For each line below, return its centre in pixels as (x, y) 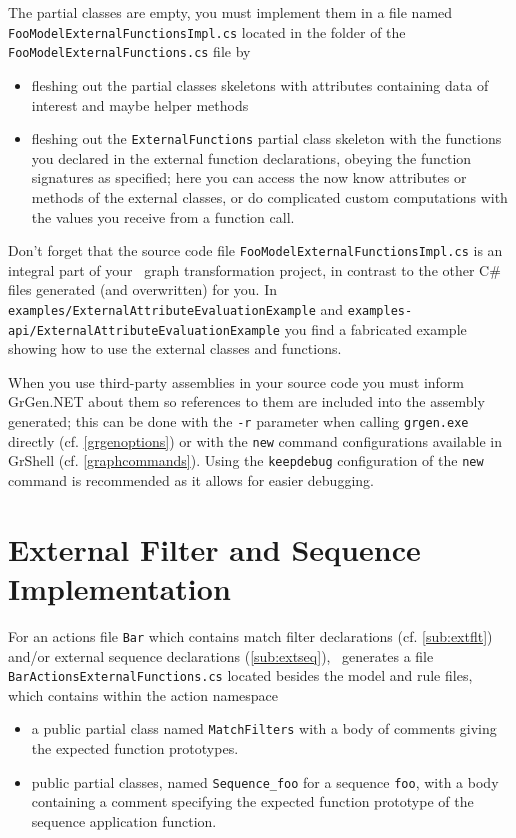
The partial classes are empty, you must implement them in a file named (230, 12)
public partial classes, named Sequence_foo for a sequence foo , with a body (265, 781)
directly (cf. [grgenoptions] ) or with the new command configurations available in (255, 440)
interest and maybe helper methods (140, 104)
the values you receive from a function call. (163, 216)
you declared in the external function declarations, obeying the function (251, 157)
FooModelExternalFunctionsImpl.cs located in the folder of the (207, 31)
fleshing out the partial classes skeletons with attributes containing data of (260, 84)
